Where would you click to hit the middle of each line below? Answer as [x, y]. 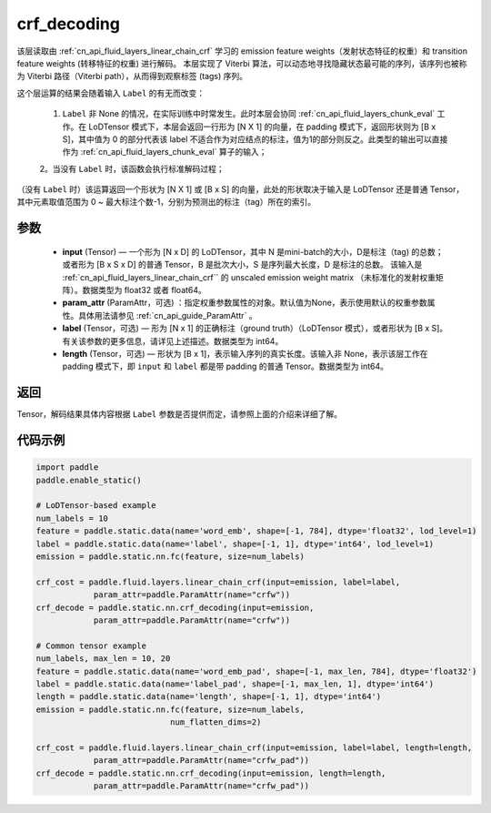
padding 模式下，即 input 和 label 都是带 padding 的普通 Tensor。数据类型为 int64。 [225, 366]
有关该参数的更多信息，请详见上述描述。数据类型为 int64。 [173, 340]
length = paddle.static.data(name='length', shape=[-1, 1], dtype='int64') [209, 697]
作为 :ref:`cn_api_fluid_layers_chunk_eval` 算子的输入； [165, 152]
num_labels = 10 [72, 518]
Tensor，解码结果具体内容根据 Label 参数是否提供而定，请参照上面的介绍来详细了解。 [180, 414]
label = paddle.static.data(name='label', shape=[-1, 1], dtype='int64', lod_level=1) [235, 544]
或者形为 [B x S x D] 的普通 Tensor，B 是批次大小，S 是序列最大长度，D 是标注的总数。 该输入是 [242, 265]
